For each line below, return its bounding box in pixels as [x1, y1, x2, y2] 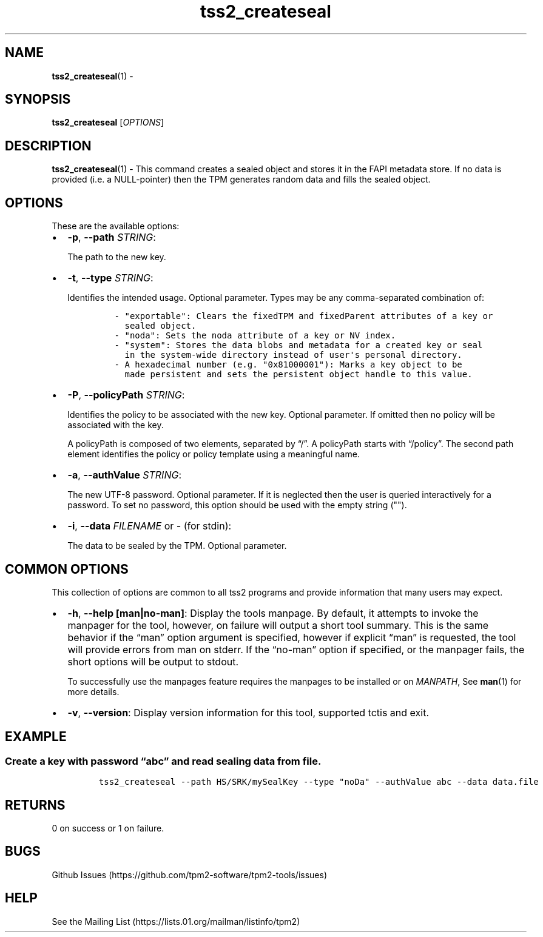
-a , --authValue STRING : [67, 469, 181, 482]
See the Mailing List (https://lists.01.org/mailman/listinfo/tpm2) [52, 916, 300, 927]
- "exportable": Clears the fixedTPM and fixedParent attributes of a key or [114, 311, 493, 321]
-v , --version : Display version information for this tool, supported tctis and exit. [67, 706, 430, 719]
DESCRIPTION [5, 138, 92, 153]
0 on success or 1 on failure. [52, 823, 164, 834]
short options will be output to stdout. [67, 655, 239, 668]
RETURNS [5, 797, 66, 813]
